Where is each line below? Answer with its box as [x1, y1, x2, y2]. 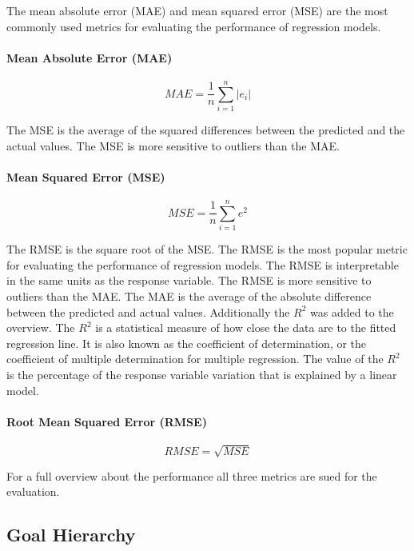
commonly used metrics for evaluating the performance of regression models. [6, 18, 381, 34]
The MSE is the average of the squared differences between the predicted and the [6, 122, 405, 138]
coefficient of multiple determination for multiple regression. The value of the [6, 350, 384, 367]
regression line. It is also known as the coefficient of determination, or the [6, 334, 367, 351]
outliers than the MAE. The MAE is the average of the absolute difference [6, 288, 372, 304]
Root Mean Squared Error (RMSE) [6, 413, 207, 429]
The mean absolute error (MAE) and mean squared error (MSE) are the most [6, 2, 388, 18]
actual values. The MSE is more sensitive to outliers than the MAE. [6, 137, 340, 154]
